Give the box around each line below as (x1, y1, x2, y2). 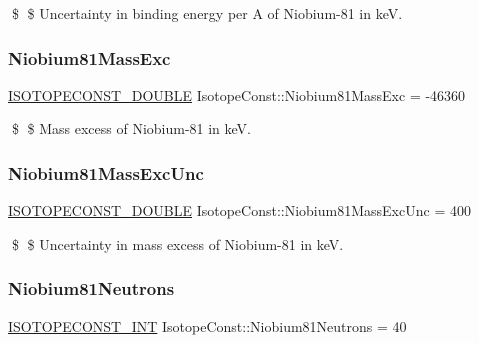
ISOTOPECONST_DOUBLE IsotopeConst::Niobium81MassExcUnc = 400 (8, 200, 471, 221)
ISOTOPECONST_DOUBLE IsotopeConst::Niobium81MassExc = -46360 (8, 84, 466, 105)
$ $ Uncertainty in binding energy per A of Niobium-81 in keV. (11, 3, 403, 23)
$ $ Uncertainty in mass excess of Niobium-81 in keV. (11, 233, 344, 254)
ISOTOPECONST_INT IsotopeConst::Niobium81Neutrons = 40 (8, 315, 407, 336)
